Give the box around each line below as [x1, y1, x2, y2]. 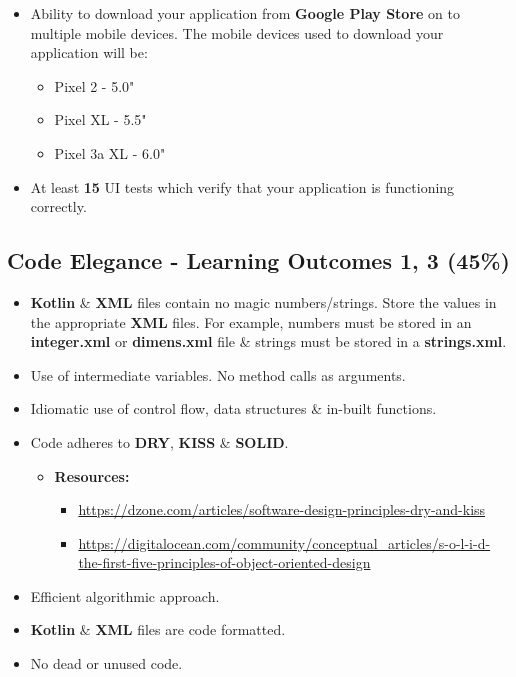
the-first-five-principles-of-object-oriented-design [78, 552, 371, 573]
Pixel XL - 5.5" [54, 109, 147, 130]
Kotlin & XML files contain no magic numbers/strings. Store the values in [30, 291, 497, 312]
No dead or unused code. [30, 653, 183, 674]
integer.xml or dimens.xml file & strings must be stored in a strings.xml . [30, 331, 507, 352]
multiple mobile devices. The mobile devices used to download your [30, 22, 444, 43]
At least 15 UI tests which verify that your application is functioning [30, 176, 455, 197]
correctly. [30, 196, 87, 217]
